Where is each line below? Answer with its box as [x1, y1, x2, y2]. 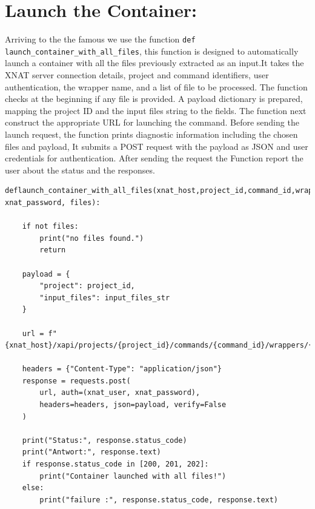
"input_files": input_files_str [39, 293, 170, 302]
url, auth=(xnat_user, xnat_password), [39, 388, 201, 397]
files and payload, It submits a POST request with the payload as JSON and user [5, 140, 308, 152]
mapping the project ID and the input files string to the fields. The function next [5, 104, 307, 116]
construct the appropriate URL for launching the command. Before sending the [5, 116, 299, 129]
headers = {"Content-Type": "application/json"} [22, 365, 222, 374]
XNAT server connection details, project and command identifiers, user [5, 69, 269, 81]
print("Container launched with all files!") [39, 471, 227, 480]
